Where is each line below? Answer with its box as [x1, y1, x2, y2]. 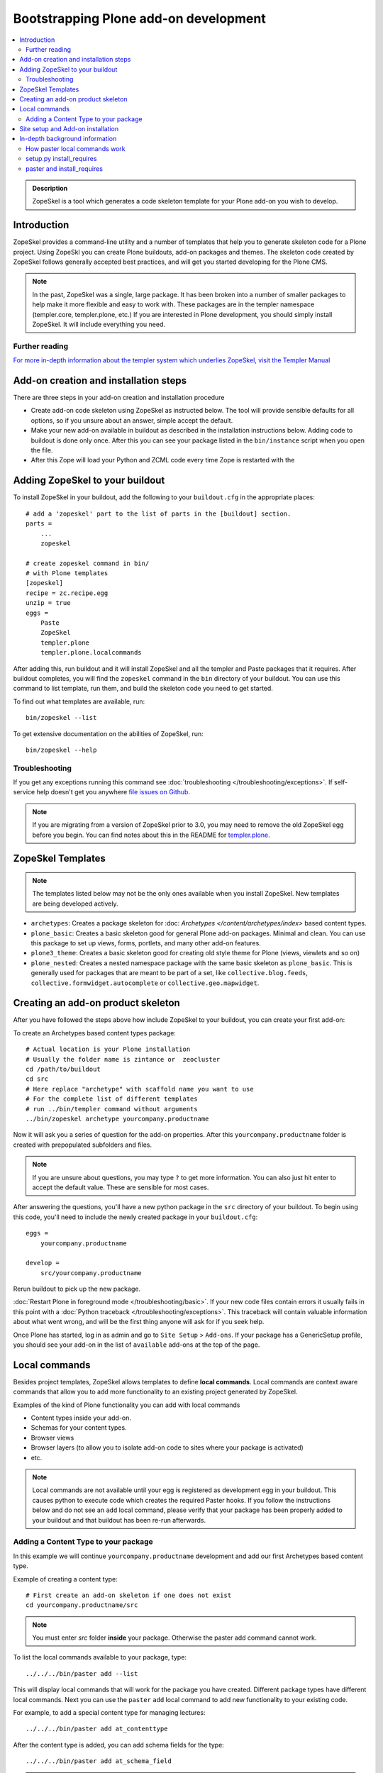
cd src [26, 1075, 49, 1083]
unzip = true [26, 599, 71, 607]
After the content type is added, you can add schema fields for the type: [13, 1740, 225, 1749]
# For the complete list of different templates [26, 1095, 198, 1103]
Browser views [30, 1433, 74, 1442]
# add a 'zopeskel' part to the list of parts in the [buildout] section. [26, 509, 292, 518]
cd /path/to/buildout [26, 1065, 101, 1074]
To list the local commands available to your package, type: [13, 1653, 187, 1662]
